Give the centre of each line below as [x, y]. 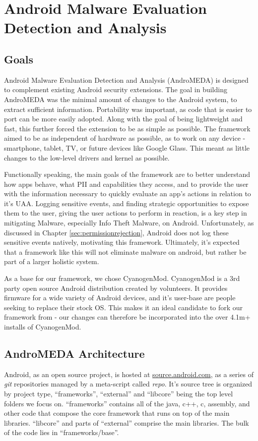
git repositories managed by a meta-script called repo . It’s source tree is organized [128, 384]
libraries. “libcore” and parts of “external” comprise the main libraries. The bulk [127, 422]
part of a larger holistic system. [52, 261]
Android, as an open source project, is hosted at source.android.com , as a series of [129, 374]
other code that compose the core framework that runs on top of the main [117, 413]
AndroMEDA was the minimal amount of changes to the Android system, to [121, 99]
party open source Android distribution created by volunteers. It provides [116, 288]
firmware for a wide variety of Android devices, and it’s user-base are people [120, 298]
